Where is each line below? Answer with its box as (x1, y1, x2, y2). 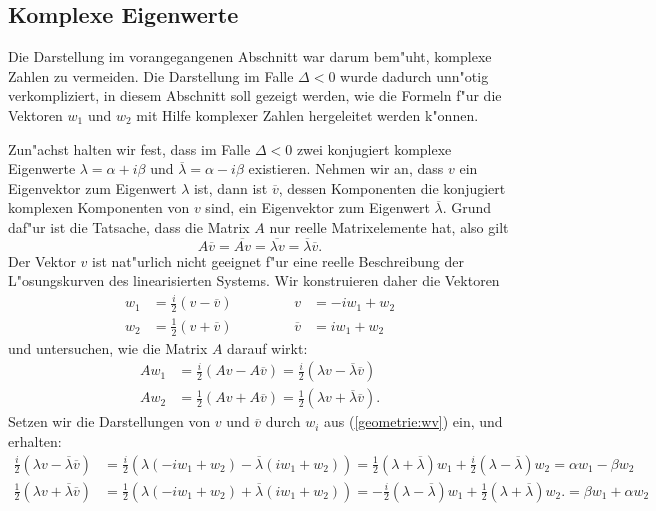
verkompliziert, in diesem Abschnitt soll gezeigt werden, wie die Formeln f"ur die (8, 85, 502, 106)
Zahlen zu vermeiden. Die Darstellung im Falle (8, 65, 294, 86)
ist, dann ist (193, 177, 268, 198)
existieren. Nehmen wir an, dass (248, 158, 444, 179)
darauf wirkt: (227, 337, 308, 358)
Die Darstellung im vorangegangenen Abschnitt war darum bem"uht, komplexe (8, 46, 492, 67)
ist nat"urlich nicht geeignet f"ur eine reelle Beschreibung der (92, 250, 464, 271)
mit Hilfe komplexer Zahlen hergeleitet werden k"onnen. (136, 104, 479, 125)
